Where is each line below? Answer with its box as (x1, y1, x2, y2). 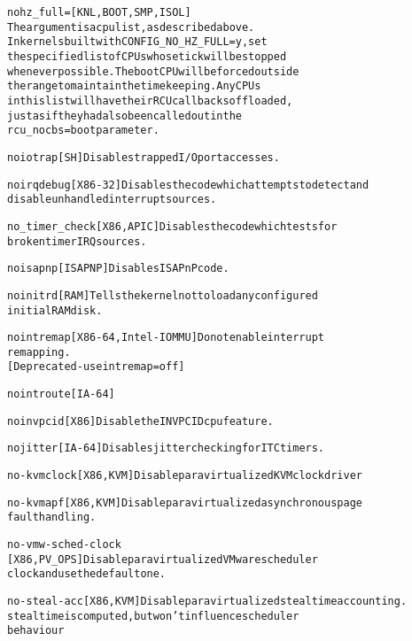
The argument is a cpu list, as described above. (7, 20, 255, 34)
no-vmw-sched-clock (7, 538, 121, 552)
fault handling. (7, 511, 97, 524)
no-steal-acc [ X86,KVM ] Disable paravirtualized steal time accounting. (7, 595, 408, 608)
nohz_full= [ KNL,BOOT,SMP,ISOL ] (7, 6, 191, 19)
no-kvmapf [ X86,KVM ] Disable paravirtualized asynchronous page (7, 496, 362, 509)
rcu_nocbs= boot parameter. (7, 124, 159, 137)
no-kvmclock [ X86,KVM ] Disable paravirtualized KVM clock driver (7, 469, 362, 483)
